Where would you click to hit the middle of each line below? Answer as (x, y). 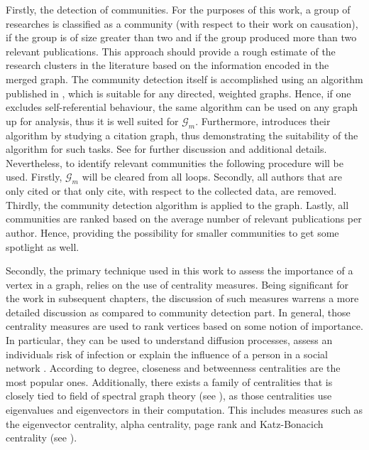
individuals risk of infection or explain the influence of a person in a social (167, 354)
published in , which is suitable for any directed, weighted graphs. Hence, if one (178, 93)
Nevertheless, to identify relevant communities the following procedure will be (175, 162)
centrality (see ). (42, 438)
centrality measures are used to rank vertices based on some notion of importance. (184, 326)
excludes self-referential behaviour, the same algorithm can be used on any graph (182, 107)
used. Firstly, (34, 177)
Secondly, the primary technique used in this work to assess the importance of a (180, 270)
